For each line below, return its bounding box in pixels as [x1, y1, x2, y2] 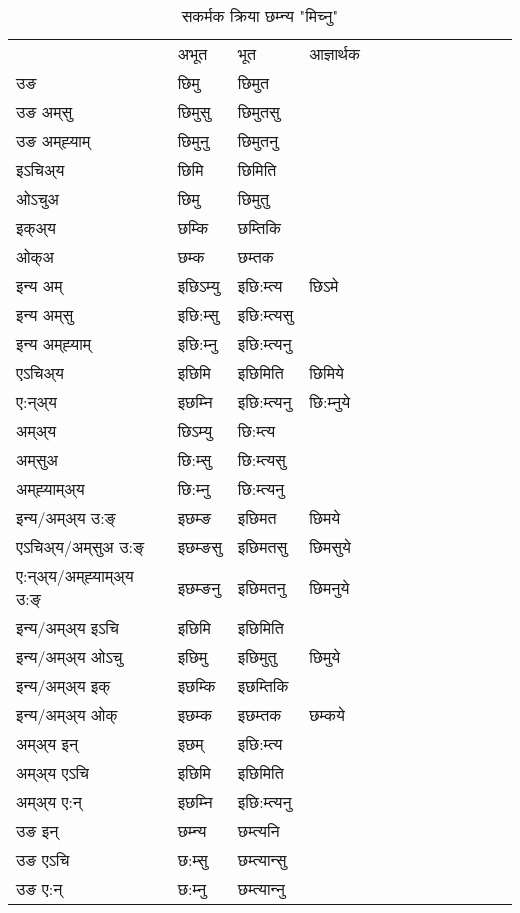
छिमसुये [309, 535, 351, 558]
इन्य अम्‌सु [16, 303, 74, 326]
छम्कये [309, 703, 345, 726]
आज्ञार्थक [309, 42, 360, 65]
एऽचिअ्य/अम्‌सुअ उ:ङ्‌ [16, 535, 145, 558]
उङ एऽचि [16, 848, 70, 871]
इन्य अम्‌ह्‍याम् [16, 332, 92, 355]
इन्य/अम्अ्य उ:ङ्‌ [16, 506, 116, 529]
